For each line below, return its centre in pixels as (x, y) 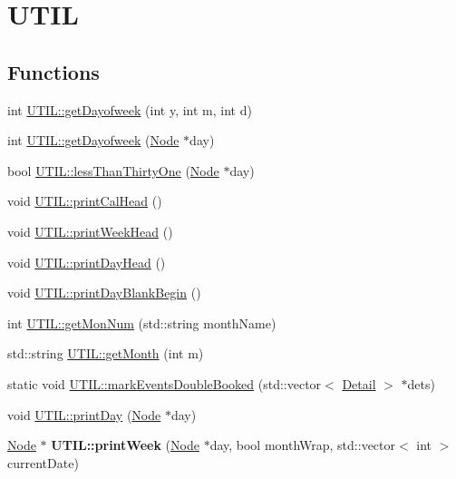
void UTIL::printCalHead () (85, 201)
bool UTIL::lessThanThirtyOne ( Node (113, 170)
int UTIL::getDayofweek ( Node (93, 140)
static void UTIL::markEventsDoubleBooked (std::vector (165, 383)
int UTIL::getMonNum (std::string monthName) (142, 323)
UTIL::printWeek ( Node (125, 445)
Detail (359, 383)
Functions (53, 71)
